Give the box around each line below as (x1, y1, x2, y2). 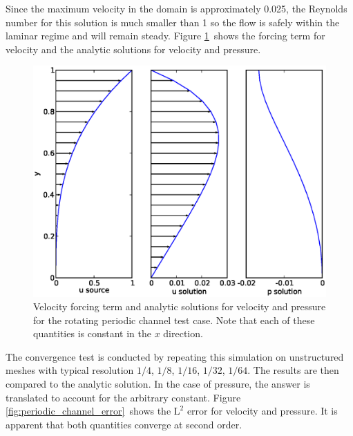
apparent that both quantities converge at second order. (6, 417, 242, 431)
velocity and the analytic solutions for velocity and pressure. (6, 41, 261, 56)
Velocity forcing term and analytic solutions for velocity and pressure (33, 299, 326, 314)
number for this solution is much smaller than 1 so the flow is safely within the (6, 15, 340, 29)
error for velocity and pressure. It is (187, 404, 338, 418)
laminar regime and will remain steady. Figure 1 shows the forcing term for (6, 28, 325, 43)
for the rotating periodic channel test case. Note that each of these (33, 312, 315, 327)
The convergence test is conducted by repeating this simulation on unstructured (6, 349, 344, 363)
